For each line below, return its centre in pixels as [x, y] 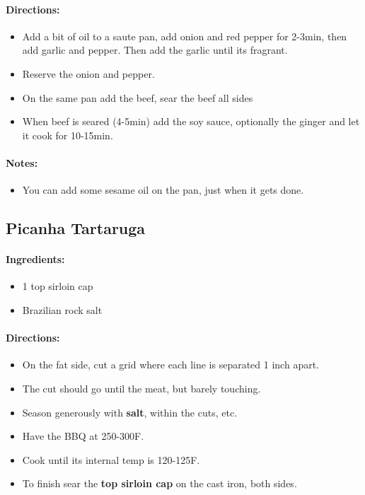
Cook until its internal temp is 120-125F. [111, 459]
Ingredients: [35, 259]
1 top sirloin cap [58, 286]
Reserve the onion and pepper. [88, 73]
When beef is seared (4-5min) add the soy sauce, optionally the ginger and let [191, 121]
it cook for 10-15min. [68, 135]
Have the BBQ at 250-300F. [83, 436]
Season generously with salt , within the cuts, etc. [130, 412]
